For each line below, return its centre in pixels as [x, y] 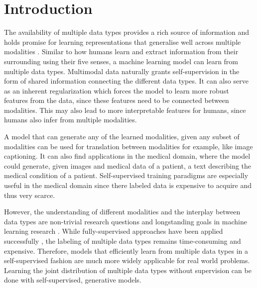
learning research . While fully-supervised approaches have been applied [114, 231]
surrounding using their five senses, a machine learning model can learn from [121, 61]
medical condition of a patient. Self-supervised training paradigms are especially [126, 175]
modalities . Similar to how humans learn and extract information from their [121, 51]
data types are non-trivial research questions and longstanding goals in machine [126, 221]
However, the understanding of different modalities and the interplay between [122, 212]
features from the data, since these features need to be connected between [117, 100]
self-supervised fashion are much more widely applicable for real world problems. [127, 260]
